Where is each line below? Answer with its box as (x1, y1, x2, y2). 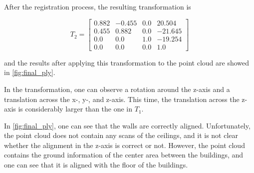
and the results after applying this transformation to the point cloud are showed (4, 57, 250, 67)
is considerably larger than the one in (18, 103, 133, 114)
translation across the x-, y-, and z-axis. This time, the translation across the (4, 93, 240, 104)
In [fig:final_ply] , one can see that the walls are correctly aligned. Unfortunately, (4, 120, 251, 130)
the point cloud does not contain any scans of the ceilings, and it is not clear (4, 130, 239, 140)
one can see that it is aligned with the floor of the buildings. (4, 159, 188, 170)
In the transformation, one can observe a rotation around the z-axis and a (4, 83, 230, 94)
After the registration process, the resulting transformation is (4, 1, 191, 11)
